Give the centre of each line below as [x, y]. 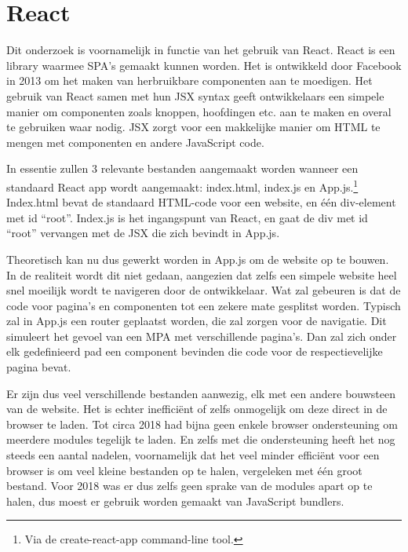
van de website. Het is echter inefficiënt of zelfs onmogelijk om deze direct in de [197, 409]
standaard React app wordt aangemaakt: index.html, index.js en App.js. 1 [182, 185]
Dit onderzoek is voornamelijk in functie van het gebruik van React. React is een [201, 50]
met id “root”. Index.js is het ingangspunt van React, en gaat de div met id [187, 217]
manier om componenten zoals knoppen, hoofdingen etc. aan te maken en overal [199, 111]
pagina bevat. [39, 367]
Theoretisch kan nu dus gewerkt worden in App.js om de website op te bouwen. [198, 259]
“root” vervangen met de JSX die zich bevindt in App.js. [143, 233]
